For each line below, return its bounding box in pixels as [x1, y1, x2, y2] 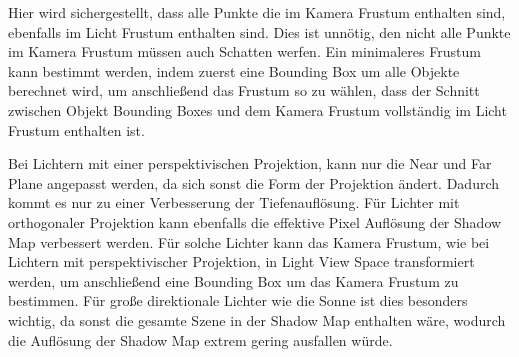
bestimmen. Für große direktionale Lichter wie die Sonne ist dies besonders [8, 290, 468, 311]
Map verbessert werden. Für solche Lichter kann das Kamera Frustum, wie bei [8, 231, 490, 252]
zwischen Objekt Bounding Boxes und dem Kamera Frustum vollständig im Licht [8, 99, 507, 120]
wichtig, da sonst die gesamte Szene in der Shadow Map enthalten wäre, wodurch [8, 309, 506, 330]
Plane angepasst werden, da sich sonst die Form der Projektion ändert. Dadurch [8, 172, 500, 193]
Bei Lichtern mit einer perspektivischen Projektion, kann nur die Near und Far [8, 153, 492, 174]
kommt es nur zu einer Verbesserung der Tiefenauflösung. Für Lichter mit [8, 192, 460, 213]
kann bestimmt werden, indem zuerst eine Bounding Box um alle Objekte [8, 60, 460, 81]
